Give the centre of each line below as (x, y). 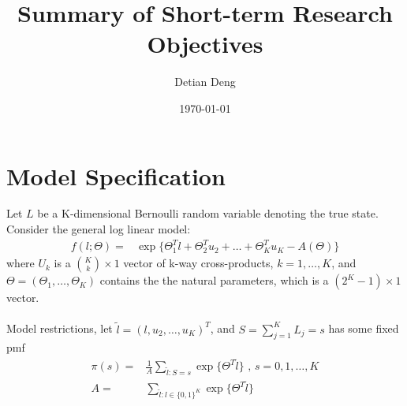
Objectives (205, 44)
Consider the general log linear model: (99, 229)
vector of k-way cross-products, (198, 263)
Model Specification (116, 175)
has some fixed (364, 328)
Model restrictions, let (60, 328)
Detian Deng (205, 82)
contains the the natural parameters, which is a (214, 280)
